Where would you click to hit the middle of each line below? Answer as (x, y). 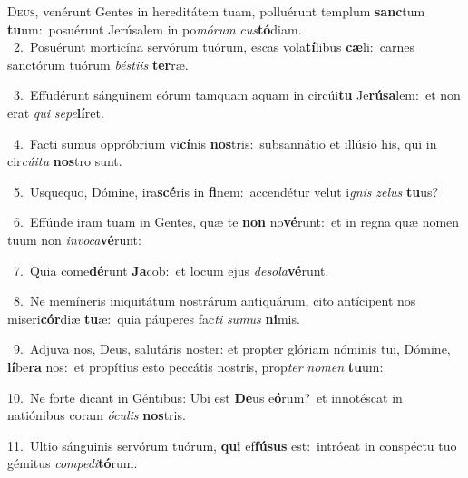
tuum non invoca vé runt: (74, 239)
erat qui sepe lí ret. (56, 112)
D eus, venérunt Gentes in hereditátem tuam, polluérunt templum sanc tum (216, 11)
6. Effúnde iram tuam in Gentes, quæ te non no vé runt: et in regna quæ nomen (236, 222)
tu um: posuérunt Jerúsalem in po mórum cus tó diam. (155, 29)
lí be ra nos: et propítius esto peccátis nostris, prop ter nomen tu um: (195, 366)
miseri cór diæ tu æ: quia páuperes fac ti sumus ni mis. (154, 318)
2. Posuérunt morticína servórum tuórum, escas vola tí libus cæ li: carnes (214, 47)
